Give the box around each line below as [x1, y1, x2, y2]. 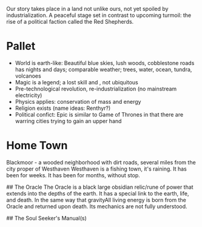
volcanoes [15, 72, 41, 80]
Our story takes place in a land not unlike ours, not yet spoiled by [6, 5, 169, 12]
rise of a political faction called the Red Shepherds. [6, 18, 134, 25]
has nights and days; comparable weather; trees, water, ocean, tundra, [15, 66, 192, 73]
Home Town [6, 139, 68, 152]
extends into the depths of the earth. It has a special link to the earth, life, [6, 189, 189, 197]
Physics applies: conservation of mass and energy [15, 98, 141, 105]
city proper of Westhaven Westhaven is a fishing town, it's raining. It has [6, 165, 187, 172]
